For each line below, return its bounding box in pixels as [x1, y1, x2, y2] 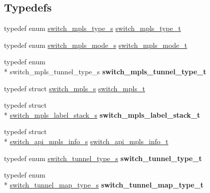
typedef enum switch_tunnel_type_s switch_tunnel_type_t [4, 153, 202, 163]
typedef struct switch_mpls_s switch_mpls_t [4, 83, 145, 93]
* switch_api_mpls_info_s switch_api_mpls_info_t [4, 136, 169, 146]
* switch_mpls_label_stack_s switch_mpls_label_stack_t [4, 109, 201, 120]
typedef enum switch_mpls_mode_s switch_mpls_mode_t [4, 39, 188, 50]
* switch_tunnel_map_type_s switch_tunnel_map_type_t [4, 179, 204, 190]
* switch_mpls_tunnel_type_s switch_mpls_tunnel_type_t [4, 66, 207, 76]
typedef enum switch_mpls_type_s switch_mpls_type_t [4, 23, 181, 33]
